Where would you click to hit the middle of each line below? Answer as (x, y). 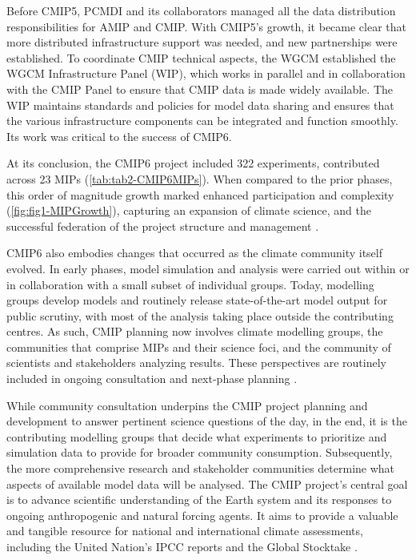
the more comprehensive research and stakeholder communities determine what (201, 468)
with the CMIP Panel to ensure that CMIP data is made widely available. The (200, 89)
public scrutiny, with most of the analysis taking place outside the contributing (200, 315)
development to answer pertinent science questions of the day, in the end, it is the (207, 421)
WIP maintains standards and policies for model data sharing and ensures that (200, 105)
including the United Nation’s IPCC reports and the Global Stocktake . (182, 546)
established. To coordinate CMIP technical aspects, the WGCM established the (201, 57)
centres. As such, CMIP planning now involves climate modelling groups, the (195, 331)
